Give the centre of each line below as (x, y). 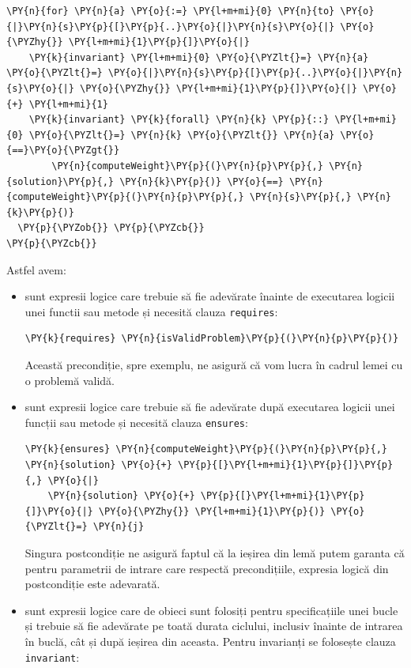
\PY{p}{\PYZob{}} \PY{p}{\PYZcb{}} (111, 228)
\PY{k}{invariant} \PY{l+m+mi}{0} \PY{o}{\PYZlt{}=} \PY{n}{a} (199, 57)
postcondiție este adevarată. (92, 584)
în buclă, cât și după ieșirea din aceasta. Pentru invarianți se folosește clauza (210, 641)
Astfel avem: (36, 269)
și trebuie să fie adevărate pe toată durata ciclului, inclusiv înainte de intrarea (214, 626)
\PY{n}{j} (119, 527)
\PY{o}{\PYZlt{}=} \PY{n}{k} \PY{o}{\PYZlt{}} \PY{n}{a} (182, 135)
